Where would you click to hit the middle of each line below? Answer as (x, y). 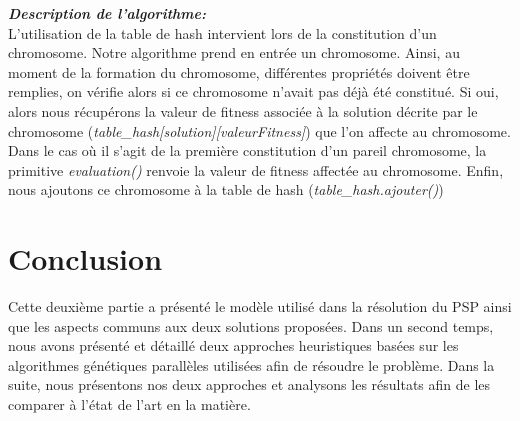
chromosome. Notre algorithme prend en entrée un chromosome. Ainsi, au (234, 52)
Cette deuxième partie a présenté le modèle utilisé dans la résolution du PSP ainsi (260, 306)
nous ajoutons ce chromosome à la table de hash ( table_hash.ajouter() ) (226, 189)
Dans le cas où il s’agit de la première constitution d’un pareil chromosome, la (247, 150)
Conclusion (85, 258)
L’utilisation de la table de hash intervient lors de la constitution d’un (222, 32)
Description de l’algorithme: (107, 13)
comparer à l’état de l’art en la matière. (129, 404)
